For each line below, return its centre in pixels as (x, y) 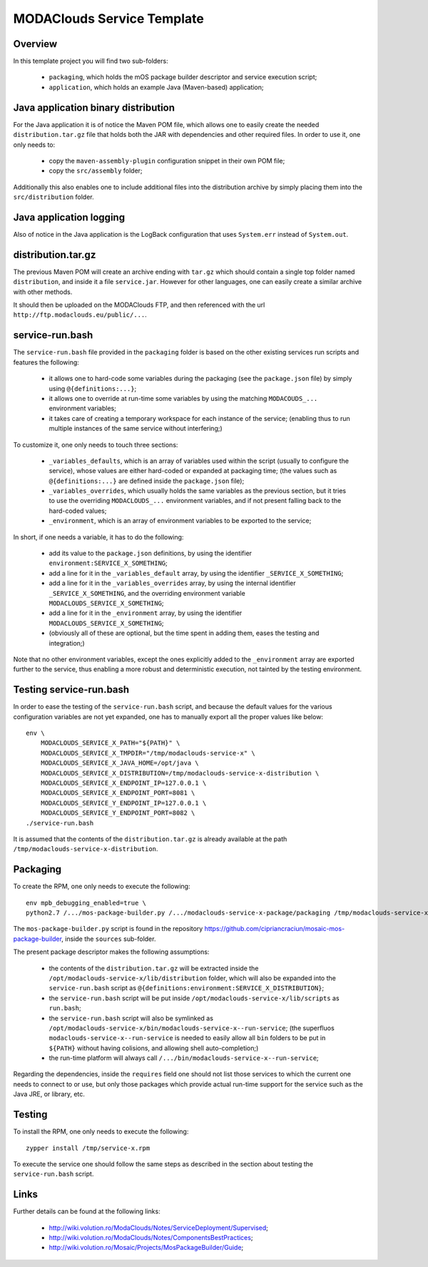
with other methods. (43, 292)
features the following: (46, 362)
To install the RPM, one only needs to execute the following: (101, 1131)
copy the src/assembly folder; (96, 171)
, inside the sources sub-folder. (109, 939)
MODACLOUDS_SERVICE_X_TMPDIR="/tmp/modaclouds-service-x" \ (148, 753)
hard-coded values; (78, 511)
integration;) (67, 643)
